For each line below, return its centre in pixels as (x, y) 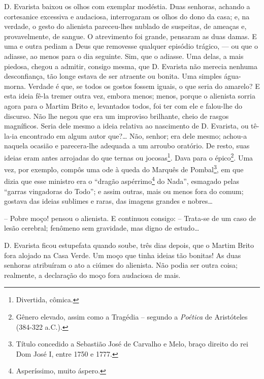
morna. (15, 86)
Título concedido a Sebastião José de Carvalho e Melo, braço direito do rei (132, 344)
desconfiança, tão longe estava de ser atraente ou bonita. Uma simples (113, 76)
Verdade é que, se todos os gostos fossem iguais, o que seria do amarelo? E (144, 86)
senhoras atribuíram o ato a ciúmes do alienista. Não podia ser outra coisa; (121, 265)
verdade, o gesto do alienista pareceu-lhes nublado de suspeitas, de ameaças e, (125, 26)
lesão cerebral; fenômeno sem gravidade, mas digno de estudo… (102, 228)
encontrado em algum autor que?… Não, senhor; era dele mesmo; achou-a (134, 135)
